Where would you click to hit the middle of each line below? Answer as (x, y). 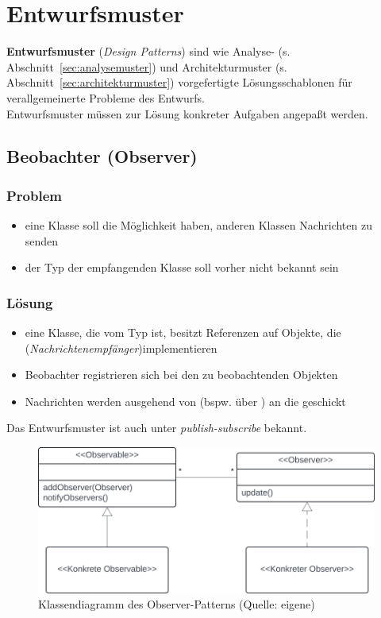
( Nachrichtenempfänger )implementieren (121, 348)
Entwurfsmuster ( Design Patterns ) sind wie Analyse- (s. (148, 51)
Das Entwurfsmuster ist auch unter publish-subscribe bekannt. (157, 428)
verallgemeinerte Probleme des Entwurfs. (106, 97)
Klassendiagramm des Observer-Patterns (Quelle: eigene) (177, 604)
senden (42, 240)
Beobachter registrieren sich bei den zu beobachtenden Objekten (181, 375)
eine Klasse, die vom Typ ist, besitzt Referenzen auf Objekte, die (183, 332)
